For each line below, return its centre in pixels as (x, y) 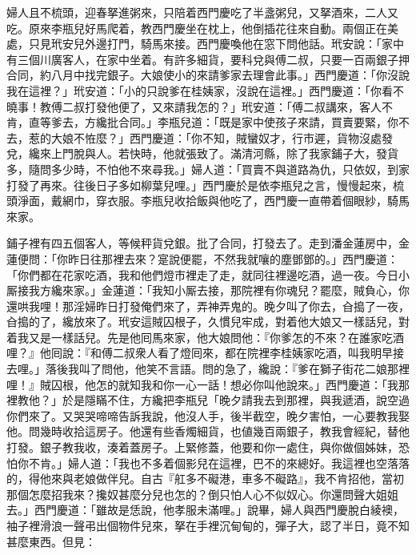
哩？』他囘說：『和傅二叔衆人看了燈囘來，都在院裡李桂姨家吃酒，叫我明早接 (205, 353)
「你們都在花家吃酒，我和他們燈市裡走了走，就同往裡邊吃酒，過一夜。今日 (202, 274)
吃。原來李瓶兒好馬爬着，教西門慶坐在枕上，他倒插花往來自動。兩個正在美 (202, 28)
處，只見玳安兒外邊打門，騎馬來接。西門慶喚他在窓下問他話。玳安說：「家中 (205, 44)
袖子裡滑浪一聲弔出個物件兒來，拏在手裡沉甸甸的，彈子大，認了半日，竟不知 (208, 525)
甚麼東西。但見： (51, 541)
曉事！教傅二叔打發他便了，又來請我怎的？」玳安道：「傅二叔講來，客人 (194, 106)
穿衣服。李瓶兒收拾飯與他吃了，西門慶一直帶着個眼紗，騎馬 (252, 201)
